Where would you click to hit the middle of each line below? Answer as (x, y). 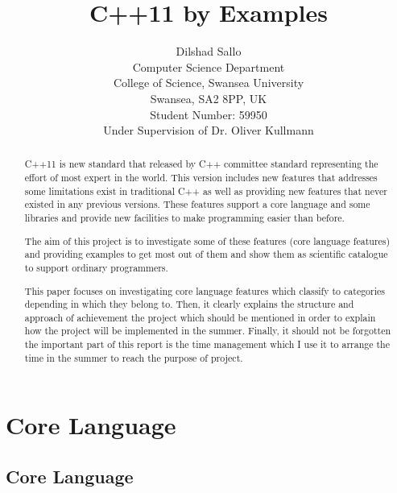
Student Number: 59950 (209, 114)
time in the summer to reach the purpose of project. (134, 357)
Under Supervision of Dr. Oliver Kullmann (209, 130)
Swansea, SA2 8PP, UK (209, 98)
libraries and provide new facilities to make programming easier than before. (184, 218)
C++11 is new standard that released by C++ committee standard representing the (201, 164)
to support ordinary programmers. (96, 267)
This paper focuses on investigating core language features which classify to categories (205, 290)
